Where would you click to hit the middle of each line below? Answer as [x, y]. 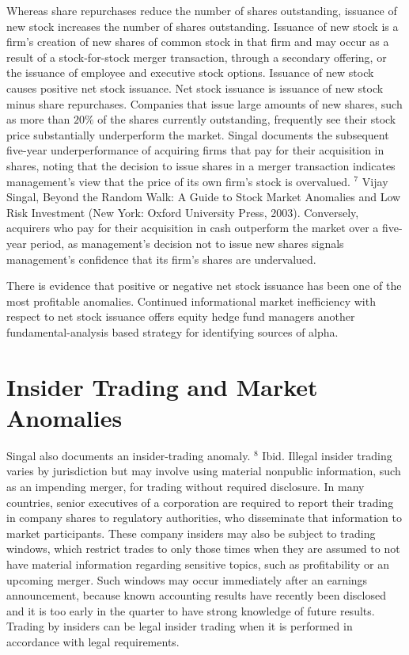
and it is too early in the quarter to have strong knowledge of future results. [191, 610]
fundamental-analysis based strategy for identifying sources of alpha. [172, 331]
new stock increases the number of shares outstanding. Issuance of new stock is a [203, 26]
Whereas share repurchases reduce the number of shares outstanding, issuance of [202, 10]
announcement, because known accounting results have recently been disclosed [196, 595]
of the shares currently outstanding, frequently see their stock [247, 119]
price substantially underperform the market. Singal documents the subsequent [198, 134]
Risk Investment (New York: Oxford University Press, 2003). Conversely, [183, 212]
